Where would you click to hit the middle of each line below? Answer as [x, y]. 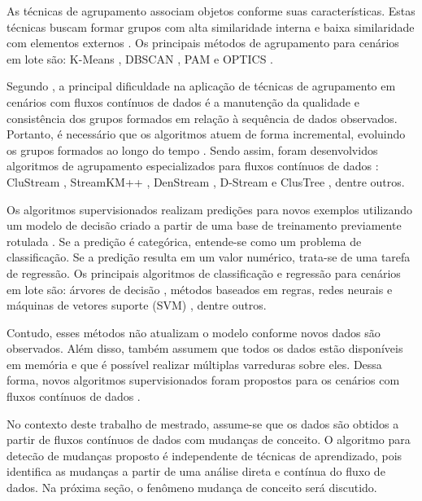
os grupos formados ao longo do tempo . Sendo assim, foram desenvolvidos [192, 149]
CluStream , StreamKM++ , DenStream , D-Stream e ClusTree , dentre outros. [206, 181]
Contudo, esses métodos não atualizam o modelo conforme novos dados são [194, 332]
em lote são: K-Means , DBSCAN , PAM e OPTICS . [140, 58]
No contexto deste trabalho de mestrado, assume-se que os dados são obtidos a [203, 423]
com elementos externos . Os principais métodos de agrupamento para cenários [203, 43]
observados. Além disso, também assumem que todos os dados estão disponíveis [205, 348]
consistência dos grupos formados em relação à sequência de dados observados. [202, 118]
